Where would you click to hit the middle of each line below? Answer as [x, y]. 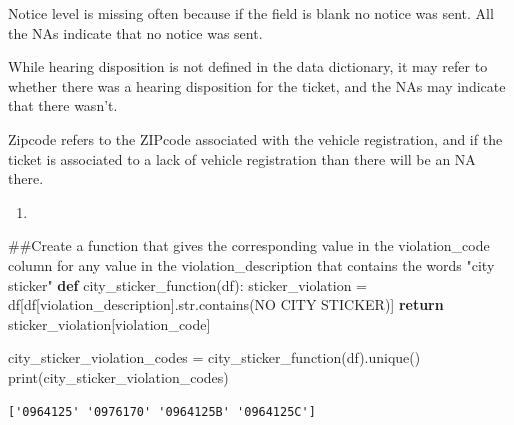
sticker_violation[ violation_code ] [109, 323]
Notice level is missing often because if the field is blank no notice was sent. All [251, 13]
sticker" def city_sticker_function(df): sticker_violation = [188, 284]
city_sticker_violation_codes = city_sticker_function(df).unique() [214, 357]
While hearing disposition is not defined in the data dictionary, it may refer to [248, 66]
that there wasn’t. [63, 105]
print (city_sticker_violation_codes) [118, 376]
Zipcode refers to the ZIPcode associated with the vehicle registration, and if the [255, 138]
